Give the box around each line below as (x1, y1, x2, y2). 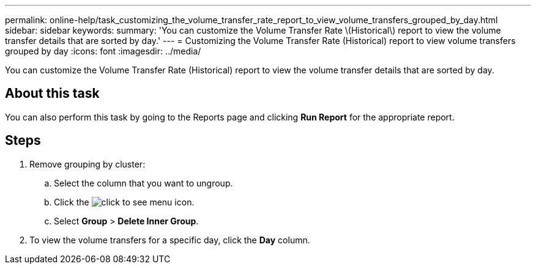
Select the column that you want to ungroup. (54, 177, 233, 188)
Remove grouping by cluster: (29, 158, 146, 169)
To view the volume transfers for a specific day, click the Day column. (29, 234, 310, 245)
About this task (5, 86, 100, 101)
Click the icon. (54, 196, 195, 207)
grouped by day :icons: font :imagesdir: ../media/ (5, 46, 201, 56)
